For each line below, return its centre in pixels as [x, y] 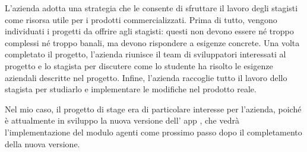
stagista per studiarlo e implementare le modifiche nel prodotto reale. [131, 89]
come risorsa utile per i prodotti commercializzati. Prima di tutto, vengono [141, 19]
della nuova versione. [42, 143]
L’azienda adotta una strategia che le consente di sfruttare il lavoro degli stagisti [151, 8]
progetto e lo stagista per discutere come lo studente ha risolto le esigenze [139, 65]
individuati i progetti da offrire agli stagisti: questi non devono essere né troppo [149, 31]
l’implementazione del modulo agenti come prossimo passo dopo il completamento [153, 132]
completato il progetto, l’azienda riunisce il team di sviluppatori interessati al [145, 54]
